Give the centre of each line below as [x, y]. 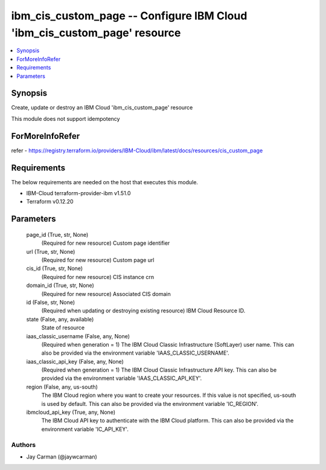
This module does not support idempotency [66, 118]
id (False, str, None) [51, 302]
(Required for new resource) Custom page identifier [106, 243]
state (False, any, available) [60, 319]
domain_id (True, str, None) [60, 285]
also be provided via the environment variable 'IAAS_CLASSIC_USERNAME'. [135, 353]
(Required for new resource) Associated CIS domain [106, 294]
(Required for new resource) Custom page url [98, 260]
